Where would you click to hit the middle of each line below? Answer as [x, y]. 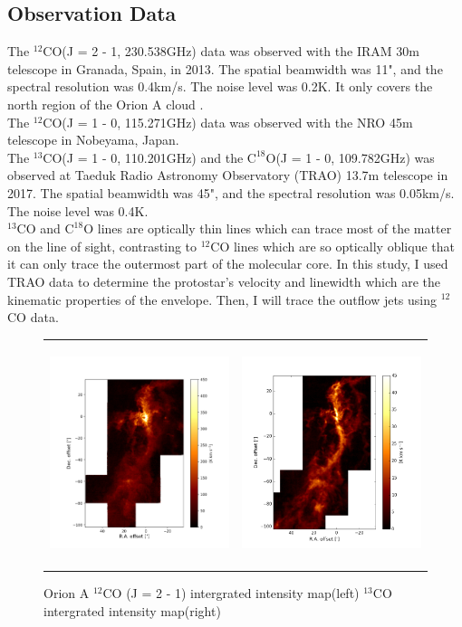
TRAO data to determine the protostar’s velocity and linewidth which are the [224, 281]
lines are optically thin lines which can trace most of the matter [274, 228]
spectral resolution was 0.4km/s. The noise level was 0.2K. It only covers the [220, 86]
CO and [38, 228]
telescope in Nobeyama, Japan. [93, 140]
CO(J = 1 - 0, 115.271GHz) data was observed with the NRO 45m [228, 122]
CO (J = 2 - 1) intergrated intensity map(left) [231, 593]
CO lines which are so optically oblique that [332, 246]
